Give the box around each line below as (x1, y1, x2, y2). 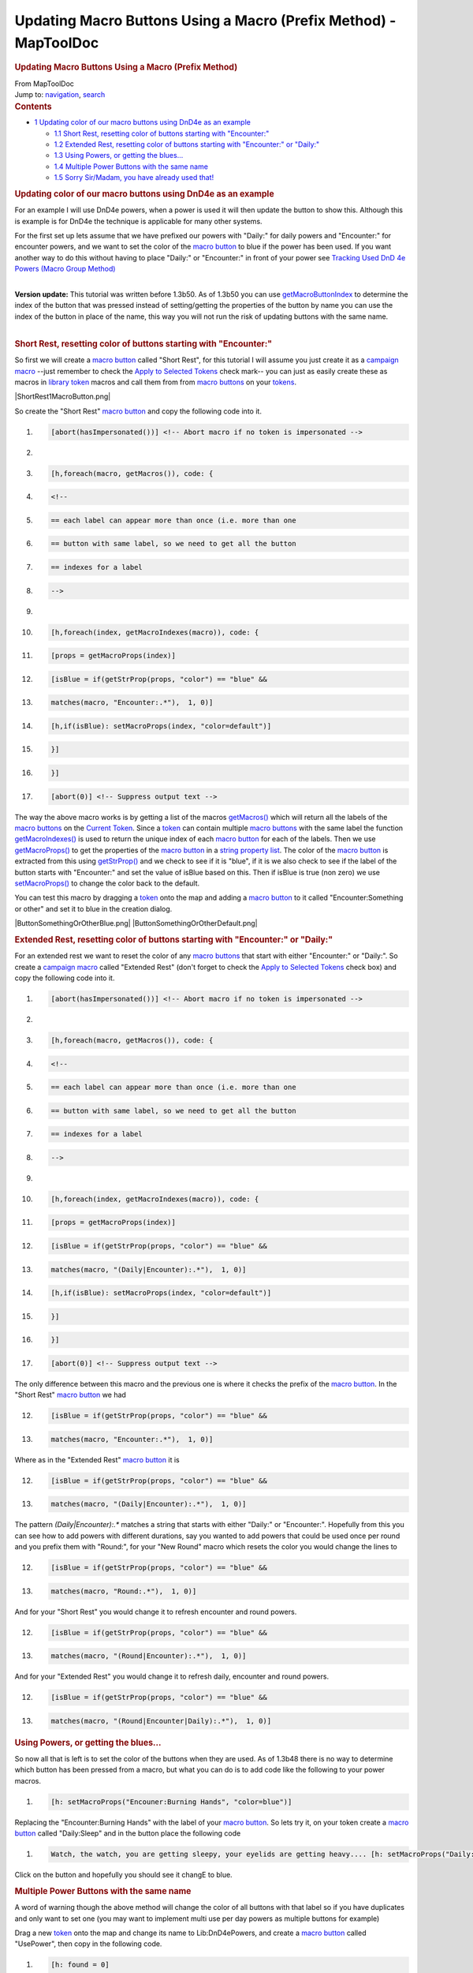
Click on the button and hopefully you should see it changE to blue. (14, 1870, 233, 1880)
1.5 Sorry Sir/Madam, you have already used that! (54, 173, 214, 182)
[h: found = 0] (50, 1960, 110, 1969)
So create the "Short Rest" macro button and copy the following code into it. (14, 406, 262, 416)
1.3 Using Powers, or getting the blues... (54, 151, 184, 160)
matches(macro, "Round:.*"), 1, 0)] (50, 1586, 197, 1596)
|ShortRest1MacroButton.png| (14, 391, 111, 402)
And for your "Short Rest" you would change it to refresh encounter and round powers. (14, 1607, 297, 1616)
